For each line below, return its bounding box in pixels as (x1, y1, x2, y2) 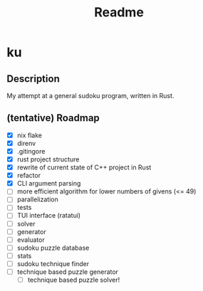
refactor (16, 171, 41, 180)
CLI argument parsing (16, 179, 81, 188)
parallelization (16, 195, 58, 203)
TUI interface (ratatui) (16, 211, 81, 220)
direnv (16, 139, 36, 147)
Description (6, 73, 60, 85)
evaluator (16, 236, 45, 244)
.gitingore (16, 147, 46, 155)
